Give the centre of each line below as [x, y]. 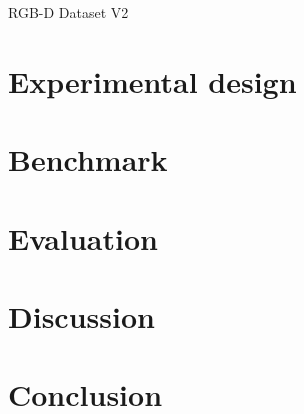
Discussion [81, 315]
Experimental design [152, 80]
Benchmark [88, 159]
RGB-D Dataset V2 [68, 12]
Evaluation [83, 237]
